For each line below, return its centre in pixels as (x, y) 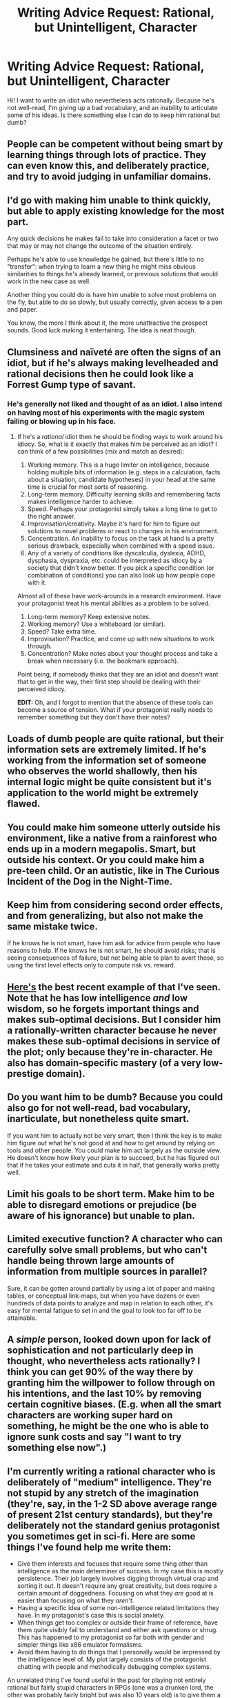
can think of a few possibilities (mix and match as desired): (101, 451)
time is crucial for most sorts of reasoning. (88, 487)
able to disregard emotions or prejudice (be (102, 1205)
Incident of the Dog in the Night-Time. (90, 881)
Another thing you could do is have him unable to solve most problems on (112, 295)
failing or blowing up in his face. (62, 422)
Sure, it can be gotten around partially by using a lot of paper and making (111, 1288)
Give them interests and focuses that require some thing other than (112, 1564)
